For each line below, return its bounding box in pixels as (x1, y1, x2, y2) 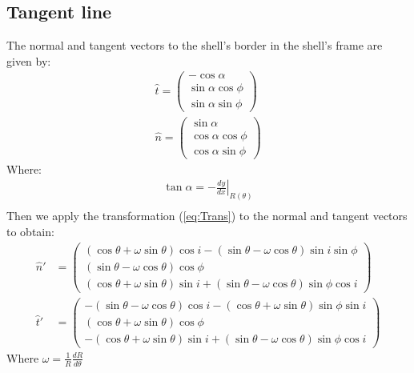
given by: (6, 52, 51, 69)
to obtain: (6, 223, 54, 239)
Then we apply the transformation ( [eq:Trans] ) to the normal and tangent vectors (6, 207, 408, 224)
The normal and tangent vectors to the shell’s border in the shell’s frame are (6, 37, 383, 54)
